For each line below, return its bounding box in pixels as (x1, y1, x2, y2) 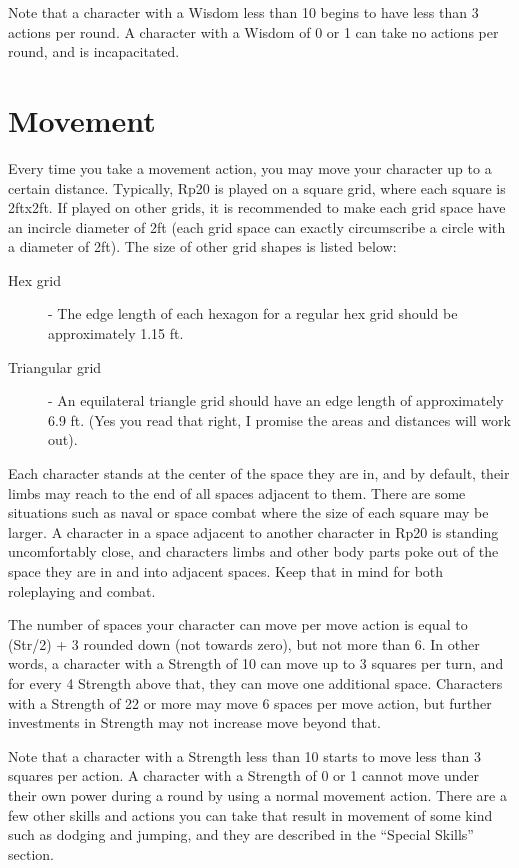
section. (8, 843, 54, 864)
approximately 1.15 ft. (48, 323, 184, 344)
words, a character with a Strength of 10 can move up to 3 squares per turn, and (8, 653, 504, 674)
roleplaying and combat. (8, 580, 156, 601)
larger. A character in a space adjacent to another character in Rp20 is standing (8, 521, 499, 542)
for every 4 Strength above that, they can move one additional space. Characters (8, 672, 503, 693)
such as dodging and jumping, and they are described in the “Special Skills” (8, 824, 474, 845)
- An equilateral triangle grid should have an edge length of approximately (48, 390, 504, 411)
